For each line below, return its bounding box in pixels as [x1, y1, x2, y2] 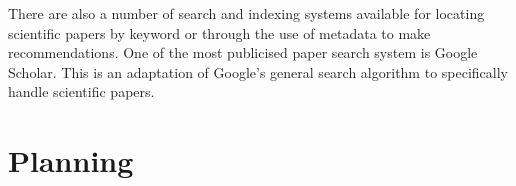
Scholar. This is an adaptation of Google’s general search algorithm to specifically [8, 61, 508, 82]
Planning [8, 140, 134, 181]
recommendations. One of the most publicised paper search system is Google [8, 42, 478, 63]
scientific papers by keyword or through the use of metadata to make [8, 22, 431, 43]
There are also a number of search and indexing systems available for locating [8, 3, 485, 23]
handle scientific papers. [8, 81, 155, 102]
